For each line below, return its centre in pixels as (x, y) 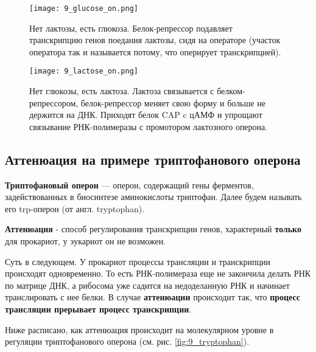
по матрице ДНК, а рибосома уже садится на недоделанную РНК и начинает (147, 285)
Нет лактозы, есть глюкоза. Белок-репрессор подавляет (131, 28)
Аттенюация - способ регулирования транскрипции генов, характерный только (153, 229)
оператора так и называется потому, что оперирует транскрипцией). (155, 51)
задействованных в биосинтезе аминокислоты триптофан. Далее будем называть (153, 197)
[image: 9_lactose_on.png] (84, 71)
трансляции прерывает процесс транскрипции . (98, 309)
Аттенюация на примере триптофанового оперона (153, 159)
